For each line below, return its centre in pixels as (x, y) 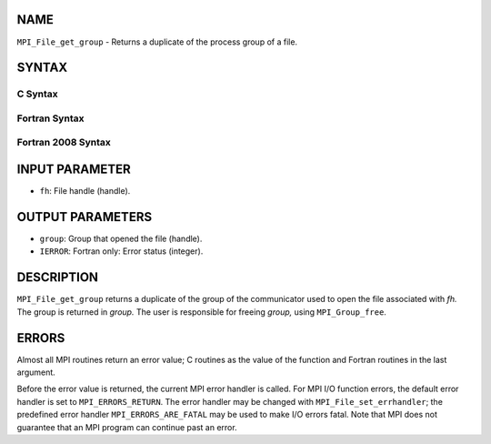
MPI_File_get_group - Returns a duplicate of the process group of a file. (157, 42)
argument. (36, 372)
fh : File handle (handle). (85, 191)
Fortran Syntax (50, 118)
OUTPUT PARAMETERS (85, 217)
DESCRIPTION (58, 277)
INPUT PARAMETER (74, 170)
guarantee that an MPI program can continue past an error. (127, 427)
